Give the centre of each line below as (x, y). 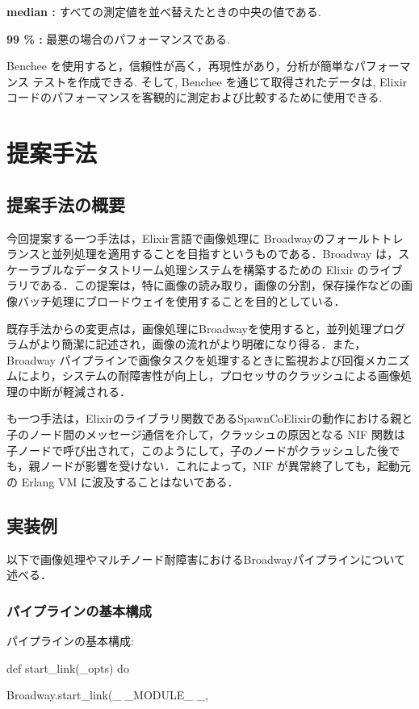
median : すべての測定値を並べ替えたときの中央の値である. (164, 11)
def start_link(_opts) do (68, 667)
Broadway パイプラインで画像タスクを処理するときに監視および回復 (186, 359)
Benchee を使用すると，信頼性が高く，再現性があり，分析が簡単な (180, 66)
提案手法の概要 (66, 204)
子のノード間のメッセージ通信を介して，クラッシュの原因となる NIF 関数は (206, 434)
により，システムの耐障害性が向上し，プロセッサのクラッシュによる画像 (209, 375)
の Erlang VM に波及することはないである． (123, 481)
